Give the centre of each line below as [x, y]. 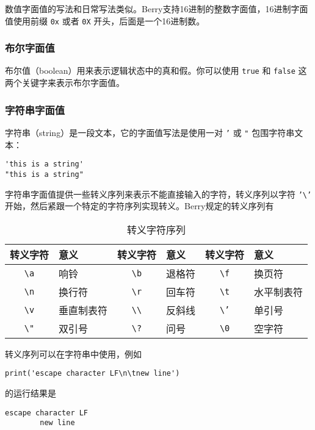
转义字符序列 [157, 229]
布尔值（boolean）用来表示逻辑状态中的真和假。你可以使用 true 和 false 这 [156, 70]
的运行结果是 [31, 393]
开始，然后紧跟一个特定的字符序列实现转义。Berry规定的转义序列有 [139, 206]
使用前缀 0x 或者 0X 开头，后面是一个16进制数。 [109, 20]
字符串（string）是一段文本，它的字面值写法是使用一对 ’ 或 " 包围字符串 [150, 132]
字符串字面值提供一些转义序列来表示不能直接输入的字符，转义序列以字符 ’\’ [158, 194]
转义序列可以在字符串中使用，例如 [73, 353]
